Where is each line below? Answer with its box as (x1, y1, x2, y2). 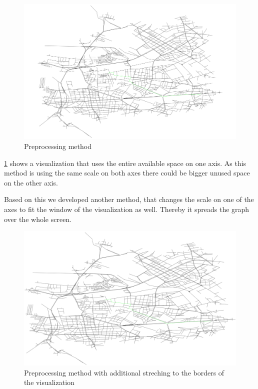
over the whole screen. (4, 213, 72, 224)
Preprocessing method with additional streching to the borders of (24, 367, 224, 377)
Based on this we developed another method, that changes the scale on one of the (4, 194, 254, 204)
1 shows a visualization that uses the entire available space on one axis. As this (4, 157, 246, 168)
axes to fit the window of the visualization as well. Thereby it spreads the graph (4, 203, 249, 214)
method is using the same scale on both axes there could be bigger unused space (4, 167, 250, 178)
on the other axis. (4, 177, 58, 187)
